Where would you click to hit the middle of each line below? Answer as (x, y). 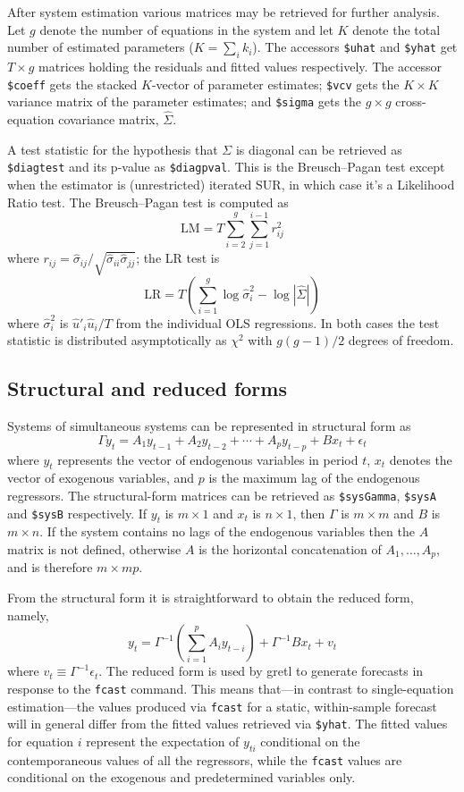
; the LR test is (178, 258)
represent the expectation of (163, 741)
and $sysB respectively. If (77, 513)
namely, (28, 615)
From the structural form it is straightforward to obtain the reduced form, (211, 598)
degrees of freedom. (401, 340)
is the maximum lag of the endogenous (314, 478)
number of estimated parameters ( (101, 47)
